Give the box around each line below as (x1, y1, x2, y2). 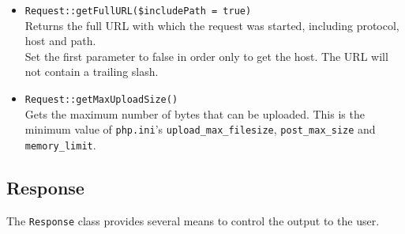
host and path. (24, 32, 96, 49)
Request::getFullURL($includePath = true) (24, 6, 252, 17)
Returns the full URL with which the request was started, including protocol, (24, 17, 399, 33)
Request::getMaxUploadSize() (24, 94, 178, 106)
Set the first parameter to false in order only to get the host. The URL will (24, 47, 388, 64)
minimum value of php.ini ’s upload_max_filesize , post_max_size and (24, 121, 376, 138)
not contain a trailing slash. (24, 63, 159, 80)
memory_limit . (24, 136, 96, 153)
